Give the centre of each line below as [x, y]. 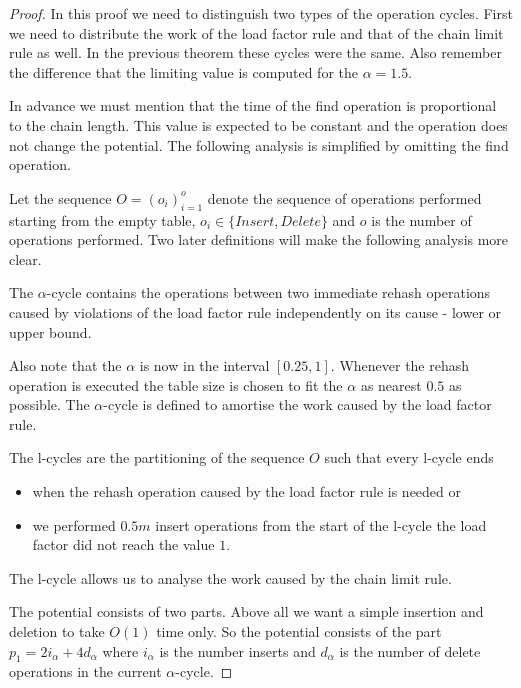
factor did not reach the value [123, 544]
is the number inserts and [237, 650]
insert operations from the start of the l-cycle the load [321, 524]
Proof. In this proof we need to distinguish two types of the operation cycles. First [261, 13]
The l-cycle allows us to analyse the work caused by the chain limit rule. [230, 577]
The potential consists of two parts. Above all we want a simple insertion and [246, 611]
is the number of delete [410, 650]
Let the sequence [60, 197]
